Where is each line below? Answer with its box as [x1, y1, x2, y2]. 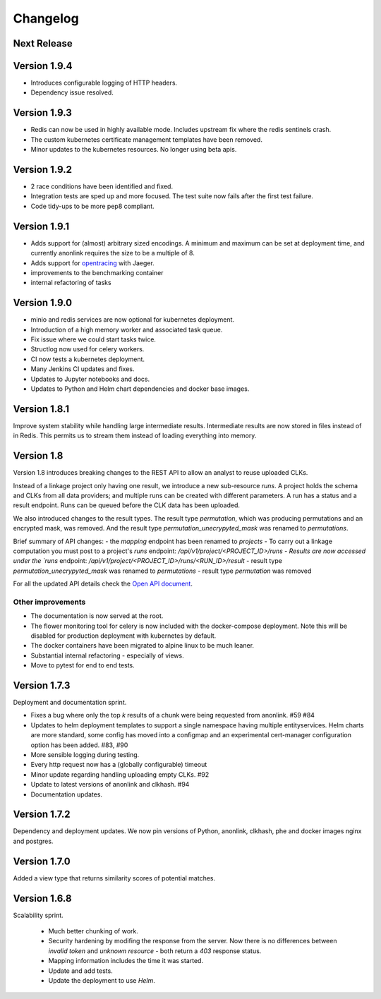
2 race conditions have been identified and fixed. [30, 182, 173, 190]
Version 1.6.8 [13, 892, 72, 904]
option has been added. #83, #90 [30, 741, 128, 749]
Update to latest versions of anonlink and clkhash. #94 [30, 780, 190, 789]
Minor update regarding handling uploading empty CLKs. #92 [30, 770, 210, 779]
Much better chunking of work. [48, 927, 139, 936]
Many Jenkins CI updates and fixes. [30, 365, 135, 373]
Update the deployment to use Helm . [48, 976, 155, 985]
